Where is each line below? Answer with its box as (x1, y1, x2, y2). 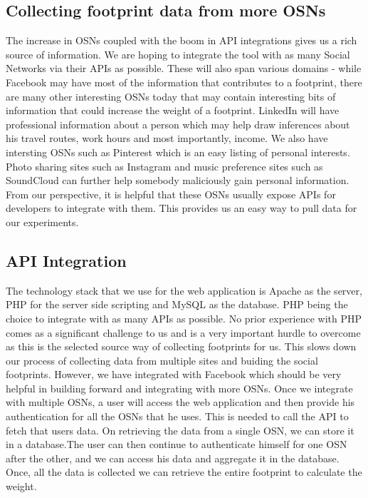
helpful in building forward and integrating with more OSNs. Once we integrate (6, 380, 353, 395)
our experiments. (6, 214, 79, 229)
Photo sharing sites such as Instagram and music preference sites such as (6, 158, 323, 173)
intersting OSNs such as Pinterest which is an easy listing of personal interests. (6, 144, 350, 159)
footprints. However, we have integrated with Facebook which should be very (6, 367, 342, 382)
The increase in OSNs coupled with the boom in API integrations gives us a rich (6, 33, 357, 48)
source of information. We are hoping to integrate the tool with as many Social (6, 46, 350, 61)
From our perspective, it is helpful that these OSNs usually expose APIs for (6, 186, 336, 201)
